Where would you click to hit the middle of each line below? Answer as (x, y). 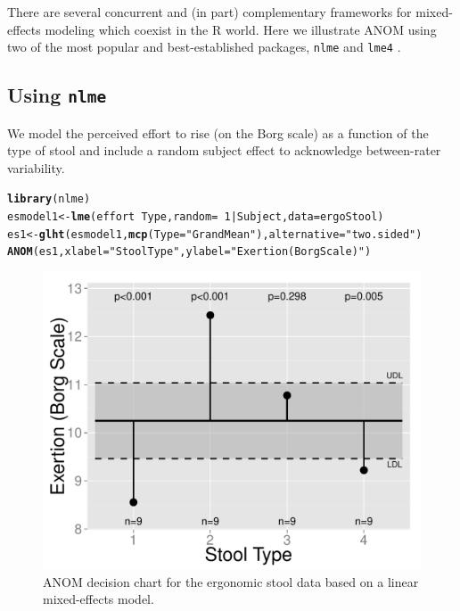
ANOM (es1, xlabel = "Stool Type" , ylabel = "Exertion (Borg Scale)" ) (189, 252)
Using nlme (57, 95)
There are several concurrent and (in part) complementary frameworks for (209, 12)
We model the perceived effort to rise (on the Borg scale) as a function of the (218, 132)
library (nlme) (49, 199)
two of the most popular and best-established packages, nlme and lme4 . (204, 47)
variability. (36, 167)
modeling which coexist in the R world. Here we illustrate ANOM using (241, 29)
